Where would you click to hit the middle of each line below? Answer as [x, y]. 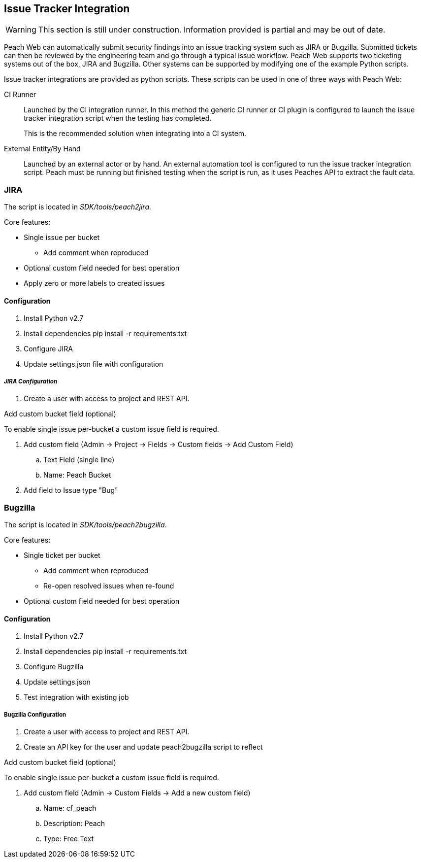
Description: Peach [74, 823]
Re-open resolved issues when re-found [109, 586]
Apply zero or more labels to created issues [94, 283]
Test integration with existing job [76, 697]
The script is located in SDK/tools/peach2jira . [78, 207]
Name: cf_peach [70, 808]
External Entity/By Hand [42, 149]
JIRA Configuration [31, 381]
